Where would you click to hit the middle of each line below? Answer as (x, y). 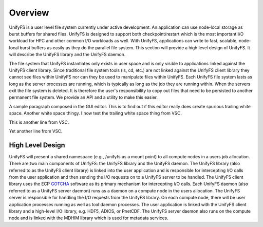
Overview (29, 13)
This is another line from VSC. (39, 122)
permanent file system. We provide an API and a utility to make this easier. (83, 97)
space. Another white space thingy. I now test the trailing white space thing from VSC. (95, 113)
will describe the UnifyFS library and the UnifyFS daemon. (67, 55)
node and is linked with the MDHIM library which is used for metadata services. (89, 218)
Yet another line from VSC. (36, 131)
